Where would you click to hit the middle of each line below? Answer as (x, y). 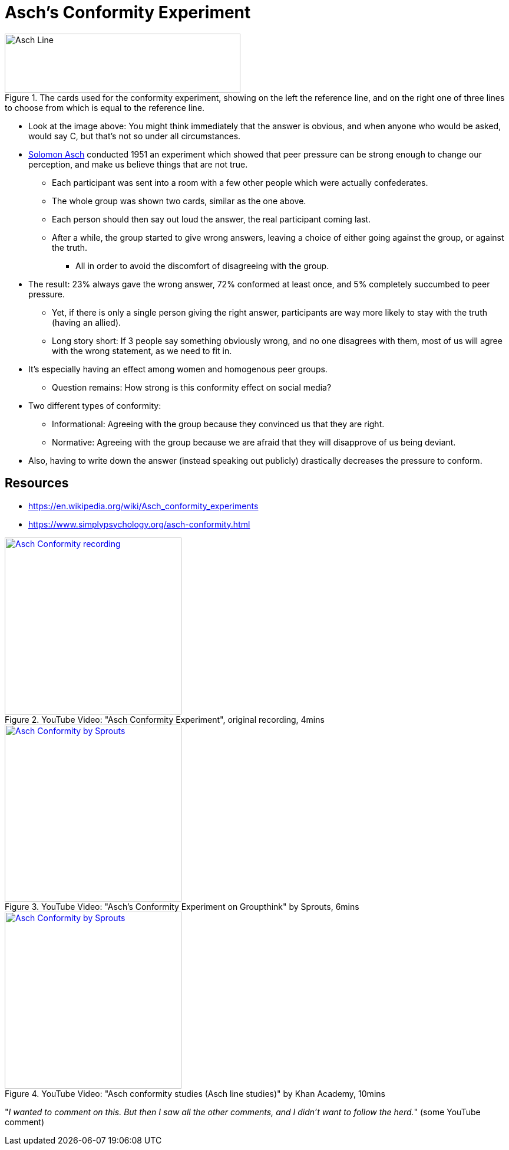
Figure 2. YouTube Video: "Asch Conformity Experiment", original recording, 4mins (165, 719)
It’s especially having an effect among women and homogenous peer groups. (178, 369)
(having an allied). (87, 322)
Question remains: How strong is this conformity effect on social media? (192, 387)
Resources (37, 483)
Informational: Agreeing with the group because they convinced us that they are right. (218, 424)
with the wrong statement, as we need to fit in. (142, 350)
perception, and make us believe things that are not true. (138, 164)
